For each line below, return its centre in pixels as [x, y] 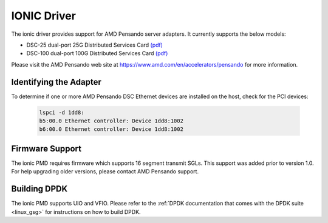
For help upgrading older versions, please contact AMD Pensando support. [105, 171]
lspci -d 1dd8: [62, 112]
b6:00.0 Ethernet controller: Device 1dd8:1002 [111, 129]
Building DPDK [39, 189]
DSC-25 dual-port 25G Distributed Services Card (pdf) [95, 45]
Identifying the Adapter [56, 82]
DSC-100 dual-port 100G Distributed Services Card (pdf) [97, 53]
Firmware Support [46, 148]
